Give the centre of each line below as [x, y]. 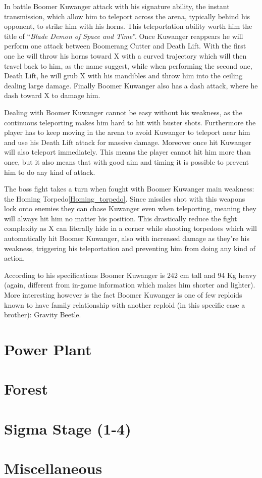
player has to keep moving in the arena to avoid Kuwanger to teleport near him [127, 132]
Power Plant [48, 349]
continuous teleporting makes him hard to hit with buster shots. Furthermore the [130, 122]
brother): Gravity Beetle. [43, 315]
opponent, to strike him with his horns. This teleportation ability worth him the [128, 26]
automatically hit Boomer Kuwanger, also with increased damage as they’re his [127, 238]
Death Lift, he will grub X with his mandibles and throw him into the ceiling [123, 76]
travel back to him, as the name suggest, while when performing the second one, [128, 65]
